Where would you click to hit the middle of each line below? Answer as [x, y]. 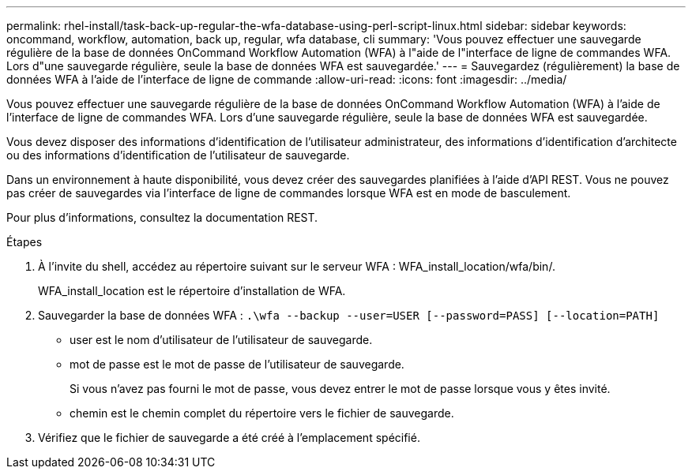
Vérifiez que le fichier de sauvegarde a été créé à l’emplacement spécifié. [229, 438]
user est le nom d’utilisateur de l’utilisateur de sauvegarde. [221, 340]
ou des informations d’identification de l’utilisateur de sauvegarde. [178, 155]
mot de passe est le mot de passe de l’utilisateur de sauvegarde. [237, 364]
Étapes [24, 242]
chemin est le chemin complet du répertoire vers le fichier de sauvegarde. [262, 413]
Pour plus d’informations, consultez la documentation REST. [162, 217]
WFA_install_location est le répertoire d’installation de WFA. [192, 291]
